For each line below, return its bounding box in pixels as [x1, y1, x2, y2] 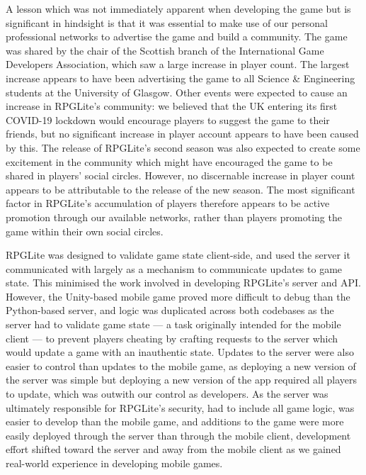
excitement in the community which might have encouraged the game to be [6, 154, 333, 169]
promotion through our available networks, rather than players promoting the [6, 209, 342, 224]
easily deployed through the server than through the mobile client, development [6, 428, 351, 442]
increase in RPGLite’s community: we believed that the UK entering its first [6, 99, 338, 113]
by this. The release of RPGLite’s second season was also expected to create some [6, 140, 360, 155]
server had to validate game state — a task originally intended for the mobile [6, 317, 341, 332]
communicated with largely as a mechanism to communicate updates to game [6, 261, 343, 276]
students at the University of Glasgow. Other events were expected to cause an [6, 84, 348, 99]
